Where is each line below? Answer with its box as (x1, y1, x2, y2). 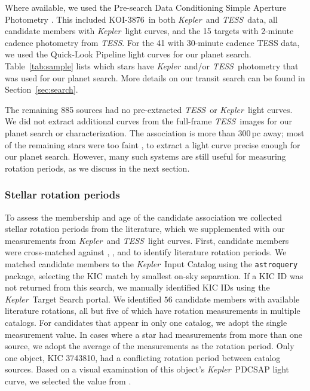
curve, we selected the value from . (5, 374, 131, 387)
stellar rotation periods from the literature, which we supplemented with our (5, 222, 285, 235)
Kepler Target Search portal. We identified (5, 292, 162, 305)
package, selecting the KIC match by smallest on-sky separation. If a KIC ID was (5, 269, 303, 282)
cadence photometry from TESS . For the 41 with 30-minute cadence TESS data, (5, 36, 300, 48)
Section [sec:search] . (5, 83, 78, 96)
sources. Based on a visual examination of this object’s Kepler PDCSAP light (5, 363, 290, 375)
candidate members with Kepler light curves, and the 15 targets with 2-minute (5, 25, 294, 37)
